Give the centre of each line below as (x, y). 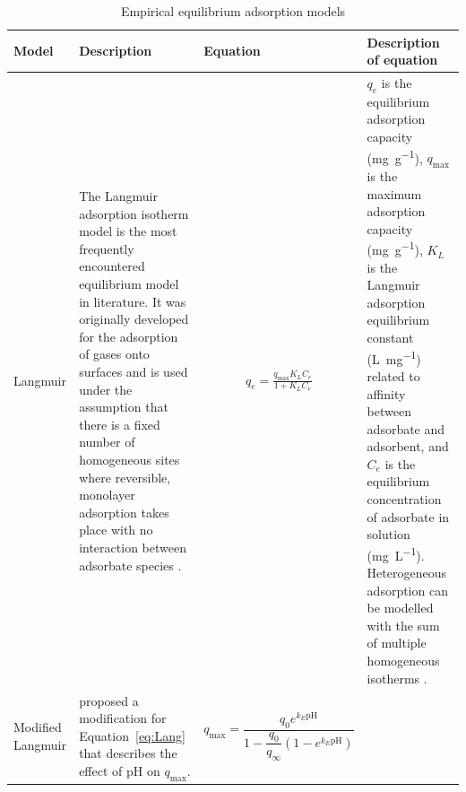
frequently (107, 248)
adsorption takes (124, 512)
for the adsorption (129, 336)
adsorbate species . (130, 565)
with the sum (403, 625)
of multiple (397, 643)
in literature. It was (133, 301)
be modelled (400, 608)
